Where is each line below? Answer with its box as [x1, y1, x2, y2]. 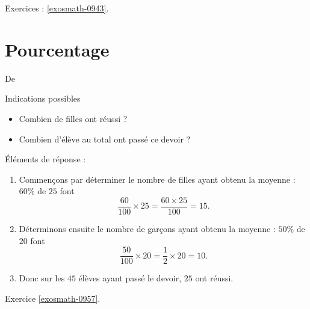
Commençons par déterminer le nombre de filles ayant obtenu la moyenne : [19, 173, 296, 185]
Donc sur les [19, 272, 65, 284]
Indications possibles [5, 92, 81, 105]
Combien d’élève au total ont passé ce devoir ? [19, 132, 191, 145]
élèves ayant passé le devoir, [78, 272, 182, 284]
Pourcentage [5, 37, 110, 61]
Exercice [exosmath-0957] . [5, 292, 101, 304]
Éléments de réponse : [5, 153, 86, 165]
